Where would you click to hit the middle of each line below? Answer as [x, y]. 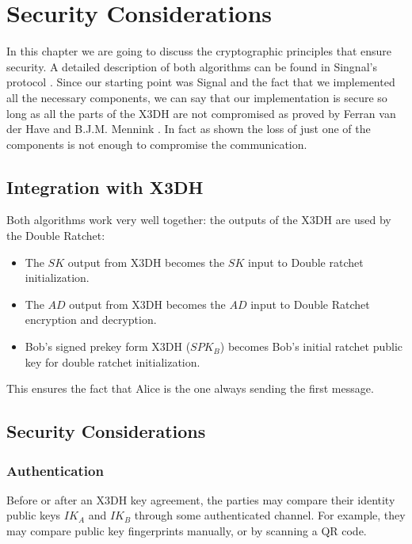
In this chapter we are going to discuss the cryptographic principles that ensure [199, 51]
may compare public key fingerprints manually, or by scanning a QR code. [187, 531]
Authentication [55, 470]
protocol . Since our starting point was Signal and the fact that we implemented [201, 82]
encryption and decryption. [91, 320]
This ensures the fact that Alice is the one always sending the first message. [190, 388]
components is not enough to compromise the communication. [157, 144]
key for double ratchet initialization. [113, 361]
